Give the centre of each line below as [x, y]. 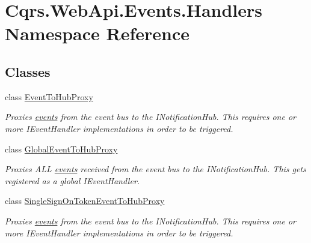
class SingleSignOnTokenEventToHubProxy [85, 201]
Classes [28, 71]
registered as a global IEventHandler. [72, 180]
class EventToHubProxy [49, 96]
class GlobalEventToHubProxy [61, 148]
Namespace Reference [97, 33]
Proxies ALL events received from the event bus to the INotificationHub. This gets [155, 169]
